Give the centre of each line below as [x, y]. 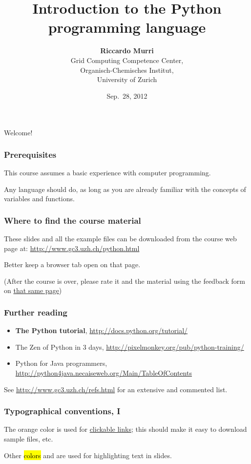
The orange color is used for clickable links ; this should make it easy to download [125, 429]
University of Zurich [127, 79]
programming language [127, 27]
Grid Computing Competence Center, [127, 60]
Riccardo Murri [127, 51]
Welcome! [18, 133]
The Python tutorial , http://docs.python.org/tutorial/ [102, 330]
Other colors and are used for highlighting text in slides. [88, 455]
